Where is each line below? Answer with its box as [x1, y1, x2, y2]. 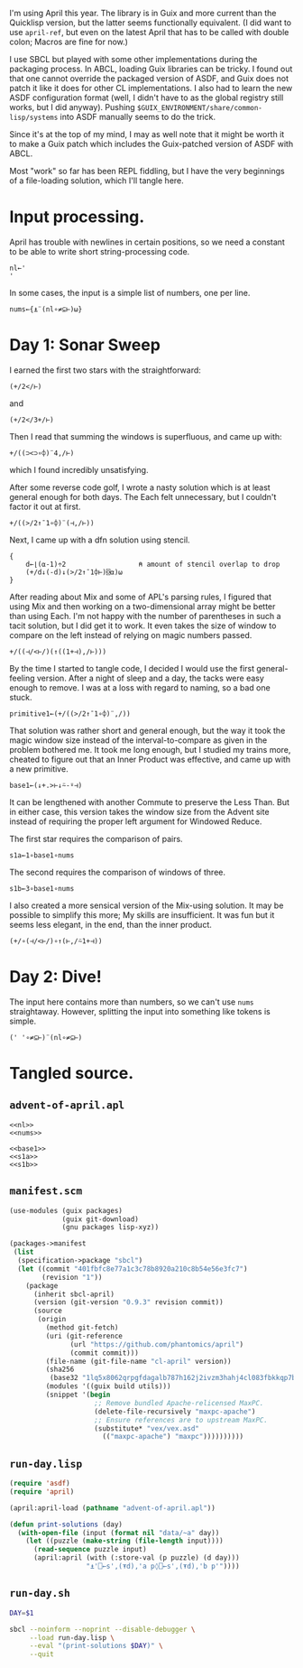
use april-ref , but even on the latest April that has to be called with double [9, 27, 289, 37]
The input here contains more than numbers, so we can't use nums [9, 996, 254, 1007]
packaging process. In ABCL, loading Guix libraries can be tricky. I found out [9, 63, 293, 74]
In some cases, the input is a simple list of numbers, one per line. [9, 287, 251, 298]
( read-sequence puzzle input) [32, 1545, 147, 1554]
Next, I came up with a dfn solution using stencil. [9, 534, 191, 545]
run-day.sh [9, 1587, 70, 1600]
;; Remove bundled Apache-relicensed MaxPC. [94, 1398, 264, 1407]
